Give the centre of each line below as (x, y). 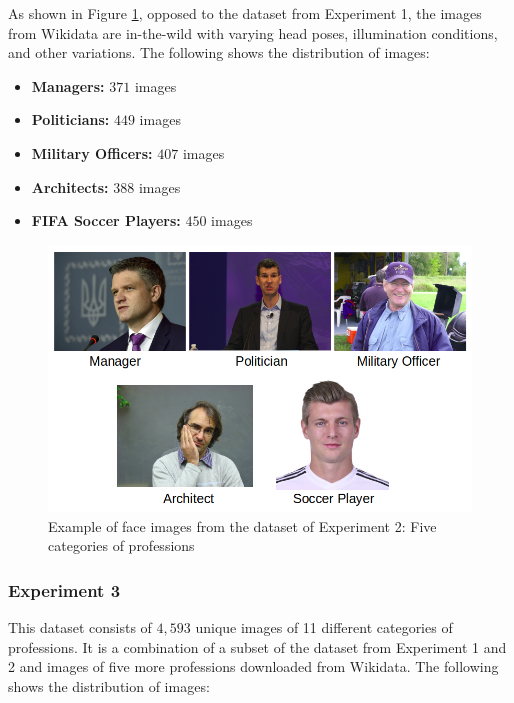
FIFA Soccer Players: (106, 220)
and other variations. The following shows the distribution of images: (219, 52)
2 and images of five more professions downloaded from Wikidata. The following (253, 666)
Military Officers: (92, 152)
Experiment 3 (64, 589)
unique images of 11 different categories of (324, 627)
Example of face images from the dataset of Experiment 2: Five (242, 525)
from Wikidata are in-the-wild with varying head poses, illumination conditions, (253, 32)
